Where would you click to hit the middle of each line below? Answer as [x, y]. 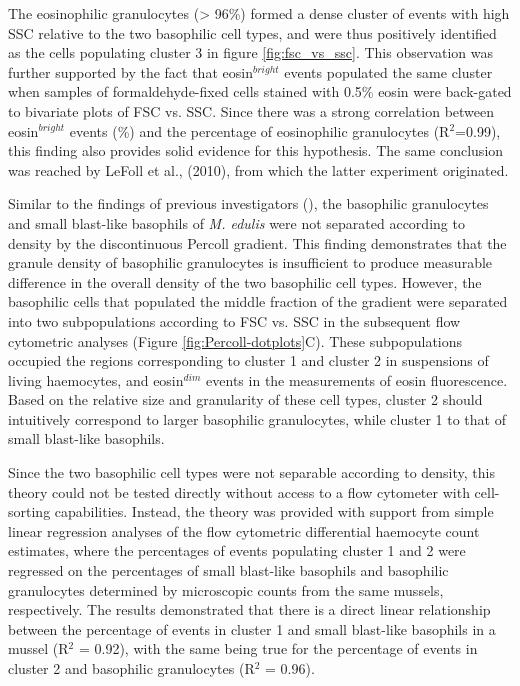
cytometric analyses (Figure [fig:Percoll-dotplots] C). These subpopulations [235, 340]
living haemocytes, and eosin [96, 379]
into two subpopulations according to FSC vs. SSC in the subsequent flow [234, 320]
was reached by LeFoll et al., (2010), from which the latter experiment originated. [258, 169]
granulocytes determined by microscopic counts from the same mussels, [226, 589]
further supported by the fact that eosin [130, 71]
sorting [29, 511]
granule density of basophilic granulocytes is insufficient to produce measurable [250, 262]
